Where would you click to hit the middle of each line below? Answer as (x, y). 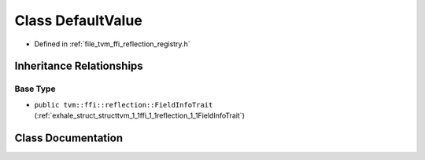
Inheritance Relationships (79, 66)
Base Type (35, 89)
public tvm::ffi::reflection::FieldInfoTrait (124, 105)
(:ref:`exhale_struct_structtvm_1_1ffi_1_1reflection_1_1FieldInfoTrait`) (140, 116)
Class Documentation (69, 138)
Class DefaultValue (79, 20)
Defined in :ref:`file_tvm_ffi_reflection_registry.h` (112, 44)
